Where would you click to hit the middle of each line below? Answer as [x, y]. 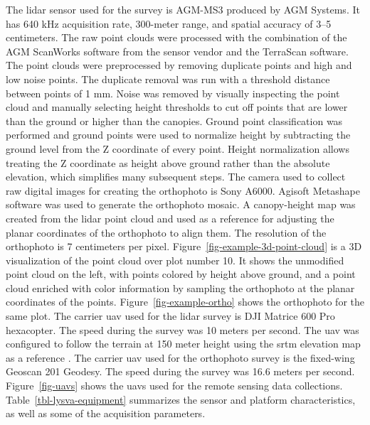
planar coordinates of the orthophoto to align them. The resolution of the [166, 232]
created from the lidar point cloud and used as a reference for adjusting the [170, 218]
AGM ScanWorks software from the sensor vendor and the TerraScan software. [177, 51]
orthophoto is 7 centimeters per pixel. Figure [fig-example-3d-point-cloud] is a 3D [184, 246]
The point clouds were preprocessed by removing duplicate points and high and [179, 65]
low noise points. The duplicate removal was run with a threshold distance [168, 79]
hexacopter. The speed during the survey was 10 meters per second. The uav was [183, 329]
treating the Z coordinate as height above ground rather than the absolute [168, 162]
